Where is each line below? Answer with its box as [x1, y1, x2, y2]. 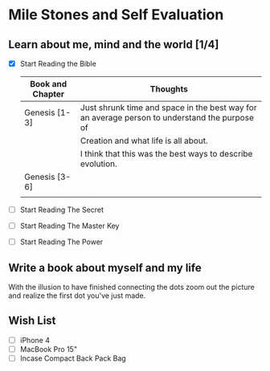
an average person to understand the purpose [80, 112, 255, 124]
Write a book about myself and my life [8, 261, 202, 275]
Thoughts [149, 84, 189, 95]
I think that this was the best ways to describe [80, 149, 253, 160]
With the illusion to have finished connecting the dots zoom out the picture [8, 283, 255, 292]
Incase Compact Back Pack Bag [19, 353, 126, 363]
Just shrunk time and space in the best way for [80, 102, 257, 113]
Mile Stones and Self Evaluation [8, 6, 224, 24]
